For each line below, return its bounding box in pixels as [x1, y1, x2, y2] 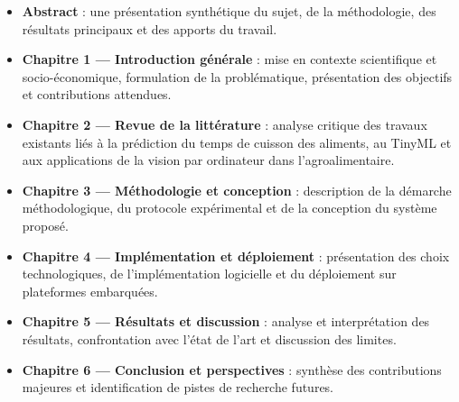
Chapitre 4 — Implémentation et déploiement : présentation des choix [22, 246, 450, 265]
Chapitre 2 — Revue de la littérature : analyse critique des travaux [22, 114, 427, 133]
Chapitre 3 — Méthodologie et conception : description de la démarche [22, 180, 452, 199]
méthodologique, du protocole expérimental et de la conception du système [22, 198, 437, 217]
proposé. [22, 215, 69, 234]
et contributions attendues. [22, 85, 172, 104]
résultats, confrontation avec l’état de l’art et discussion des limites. [22, 329, 397, 348]
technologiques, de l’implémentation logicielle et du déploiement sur [22, 264, 397, 283]
